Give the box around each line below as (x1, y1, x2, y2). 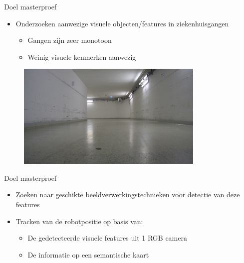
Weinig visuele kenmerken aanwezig (27, 51, 136, 62)
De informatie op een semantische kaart (27, 249, 149, 260)
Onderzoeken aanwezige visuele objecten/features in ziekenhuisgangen (15, 18, 229, 28)
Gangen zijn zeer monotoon (27, 35, 112, 45)
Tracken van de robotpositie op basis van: (15, 216, 143, 226)
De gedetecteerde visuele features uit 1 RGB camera (27, 233, 187, 243)
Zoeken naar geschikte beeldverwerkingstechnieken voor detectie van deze (15, 189, 240, 200)
